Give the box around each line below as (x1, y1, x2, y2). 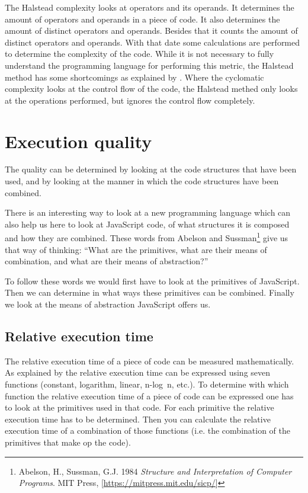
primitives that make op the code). (5, 436, 131, 449)
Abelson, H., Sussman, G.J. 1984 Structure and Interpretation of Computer (18, 465, 292, 477)
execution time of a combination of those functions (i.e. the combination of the (5, 424, 290, 437)
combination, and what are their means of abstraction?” (5, 255, 208, 267)
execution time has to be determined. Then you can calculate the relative (5, 412, 271, 425)
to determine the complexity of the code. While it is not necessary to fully (5, 47, 274, 60)
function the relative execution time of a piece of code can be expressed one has (5, 389, 294, 402)
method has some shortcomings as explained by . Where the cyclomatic (5, 71, 264, 83)
